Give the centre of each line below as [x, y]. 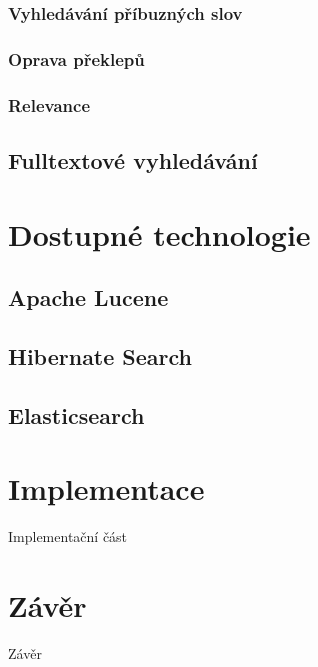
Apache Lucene [88, 297]
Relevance [49, 104]
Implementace [106, 488]
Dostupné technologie [159, 233]
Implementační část [68, 536]
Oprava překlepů [76, 58]
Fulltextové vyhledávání [133, 159]
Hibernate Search [100, 355]
